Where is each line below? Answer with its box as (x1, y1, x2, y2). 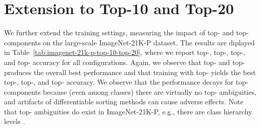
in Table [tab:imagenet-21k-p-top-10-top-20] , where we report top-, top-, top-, (4, 47, 245, 57)
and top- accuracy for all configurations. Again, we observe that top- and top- (4, 56, 245, 67)
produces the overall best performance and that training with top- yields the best (4, 67, 256, 77)
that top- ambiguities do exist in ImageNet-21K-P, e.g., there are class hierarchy (4, 106, 252, 116)
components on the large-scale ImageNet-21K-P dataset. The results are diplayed (4, 37, 255, 47)
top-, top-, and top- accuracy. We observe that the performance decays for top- (4, 77, 248, 87)
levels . (4, 116, 25, 126)
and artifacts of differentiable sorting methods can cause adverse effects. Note (4, 96, 243, 107)
